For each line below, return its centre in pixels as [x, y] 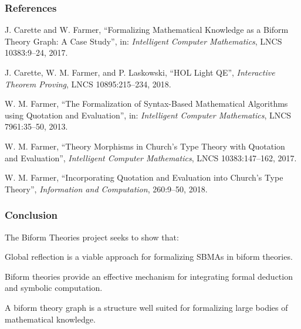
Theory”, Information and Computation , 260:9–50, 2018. [106, 189]
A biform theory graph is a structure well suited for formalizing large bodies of [146, 307]
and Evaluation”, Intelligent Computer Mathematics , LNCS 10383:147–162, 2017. [151, 157]
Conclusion [31, 215]
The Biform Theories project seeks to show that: [92, 237]
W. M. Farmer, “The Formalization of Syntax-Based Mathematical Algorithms [146, 104]
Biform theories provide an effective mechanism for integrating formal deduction [149, 276]
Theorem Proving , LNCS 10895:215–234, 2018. [88, 84]
